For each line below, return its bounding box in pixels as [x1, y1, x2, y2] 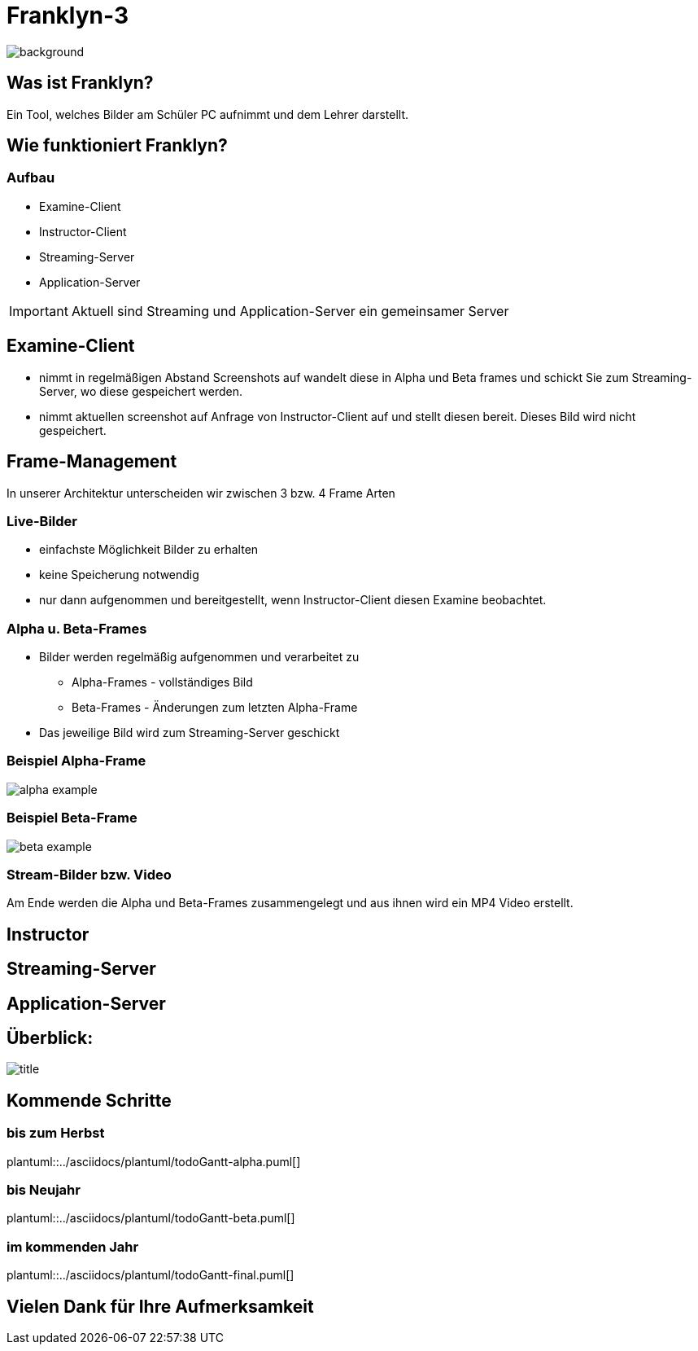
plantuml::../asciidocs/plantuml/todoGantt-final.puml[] [7, 1268, 294, 1283]
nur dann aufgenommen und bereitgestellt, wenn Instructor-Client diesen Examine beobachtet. [39, 593, 547, 608]
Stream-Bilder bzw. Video [7, 866, 172, 883]
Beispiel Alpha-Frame [7, 752, 146, 770]
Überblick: [7, 1027, 94, 1048]
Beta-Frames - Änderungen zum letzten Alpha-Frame [72, 700, 358, 714]
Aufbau [7, 169, 55, 186]
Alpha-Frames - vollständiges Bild [72, 675, 253, 689]
